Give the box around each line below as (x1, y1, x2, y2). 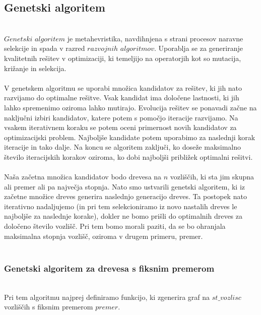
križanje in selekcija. (4, 62, 67, 73)
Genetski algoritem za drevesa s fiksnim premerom (4, 262, 215, 274)
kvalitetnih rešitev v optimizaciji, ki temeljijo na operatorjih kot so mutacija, (4, 52, 241, 63)
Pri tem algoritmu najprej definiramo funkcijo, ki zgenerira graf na (4, 291, 210, 302)
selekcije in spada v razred (4, 43, 85, 53)
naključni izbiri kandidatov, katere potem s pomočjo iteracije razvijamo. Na (4, 112, 238, 122)
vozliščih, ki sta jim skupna (170, 171, 254, 182)
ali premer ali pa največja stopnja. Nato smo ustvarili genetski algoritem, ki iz (4, 181, 245, 192)
